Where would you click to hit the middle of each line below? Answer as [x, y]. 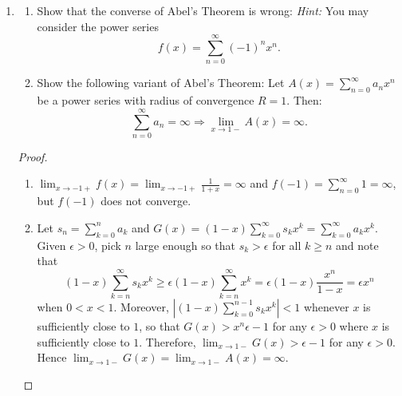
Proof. [33, 156]
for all [287, 245]
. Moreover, [141, 306]
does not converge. [146, 201]
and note [357, 245]
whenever [326, 306]
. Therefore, [167, 341]
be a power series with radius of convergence [146, 100]
